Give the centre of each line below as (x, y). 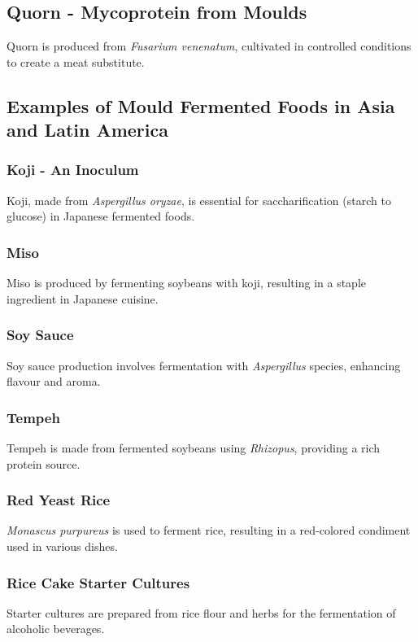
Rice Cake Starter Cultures (98, 582)
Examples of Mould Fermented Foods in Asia (201, 105)
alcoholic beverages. (56, 629)
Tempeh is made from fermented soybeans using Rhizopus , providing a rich (194, 448)
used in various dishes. (62, 546)
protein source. (44, 463)
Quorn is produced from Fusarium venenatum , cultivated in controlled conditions (209, 46)
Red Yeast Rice (59, 500)
